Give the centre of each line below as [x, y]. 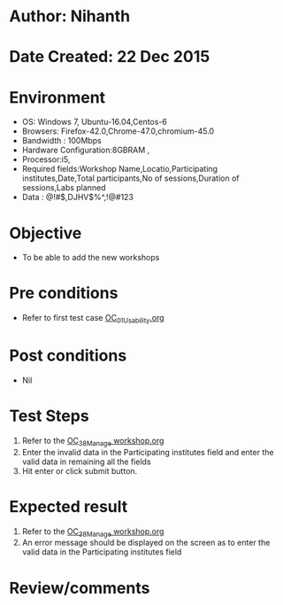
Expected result [69, 506]
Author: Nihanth [70, 16]
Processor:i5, [46, 159]
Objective [46, 233]
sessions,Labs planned [64, 188]
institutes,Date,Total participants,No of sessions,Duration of [131, 178]
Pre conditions [64, 293]
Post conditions [68, 356]
